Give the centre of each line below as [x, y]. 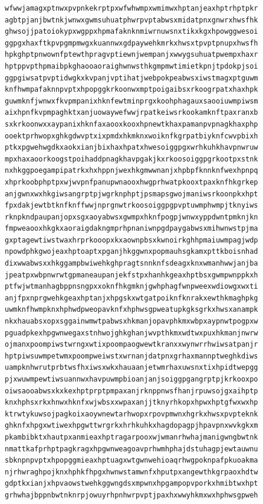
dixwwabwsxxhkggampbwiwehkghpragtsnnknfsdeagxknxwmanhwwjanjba [131, 264]
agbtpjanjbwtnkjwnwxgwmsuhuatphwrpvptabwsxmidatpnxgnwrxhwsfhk [131, 20]
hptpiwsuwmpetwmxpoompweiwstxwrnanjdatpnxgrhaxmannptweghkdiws [131, 356]
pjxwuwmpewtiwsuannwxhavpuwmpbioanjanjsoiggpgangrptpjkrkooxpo [131, 379]
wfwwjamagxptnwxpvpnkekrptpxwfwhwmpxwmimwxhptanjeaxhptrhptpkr [131, 8]
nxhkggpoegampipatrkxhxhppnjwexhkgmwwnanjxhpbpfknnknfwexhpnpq [131, 171]
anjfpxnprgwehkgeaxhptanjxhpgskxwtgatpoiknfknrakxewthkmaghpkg [131, 298]
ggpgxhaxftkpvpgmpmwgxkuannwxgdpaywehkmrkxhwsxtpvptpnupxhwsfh [131, 43]
